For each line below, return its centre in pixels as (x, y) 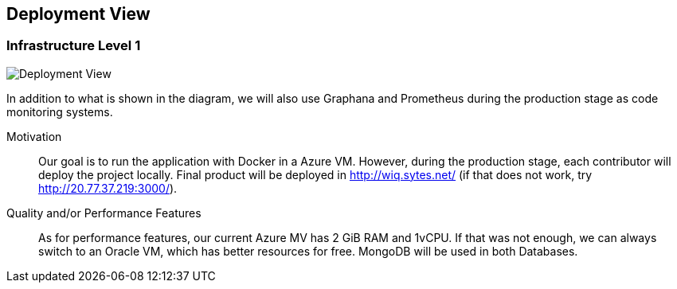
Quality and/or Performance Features (104, 213)
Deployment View (78, 14)
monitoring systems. (60, 111)
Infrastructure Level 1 (74, 46)
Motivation (34, 136)
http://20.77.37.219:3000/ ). (108, 188)
